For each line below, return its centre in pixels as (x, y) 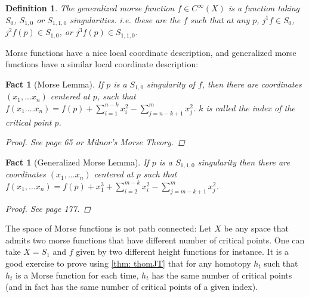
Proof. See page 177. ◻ (48, 208)
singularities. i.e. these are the (125, 19)
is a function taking (264, 8)
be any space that (256, 228)
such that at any (220, 19)
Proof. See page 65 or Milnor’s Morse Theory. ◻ (95, 142)
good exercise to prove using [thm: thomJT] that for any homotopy (128, 263)
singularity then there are (244, 162)
